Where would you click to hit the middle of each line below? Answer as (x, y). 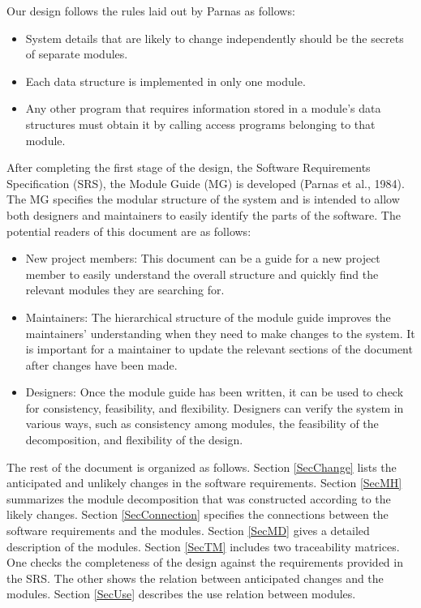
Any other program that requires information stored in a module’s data (203, 108)
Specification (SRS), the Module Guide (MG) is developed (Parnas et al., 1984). (206, 183)
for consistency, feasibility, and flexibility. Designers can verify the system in (215, 407)
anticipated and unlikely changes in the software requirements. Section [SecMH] (204, 483)
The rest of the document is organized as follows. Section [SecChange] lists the (202, 467)
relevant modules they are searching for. (125, 290)
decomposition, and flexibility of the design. (134, 440)
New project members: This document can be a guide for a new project (203, 258)
